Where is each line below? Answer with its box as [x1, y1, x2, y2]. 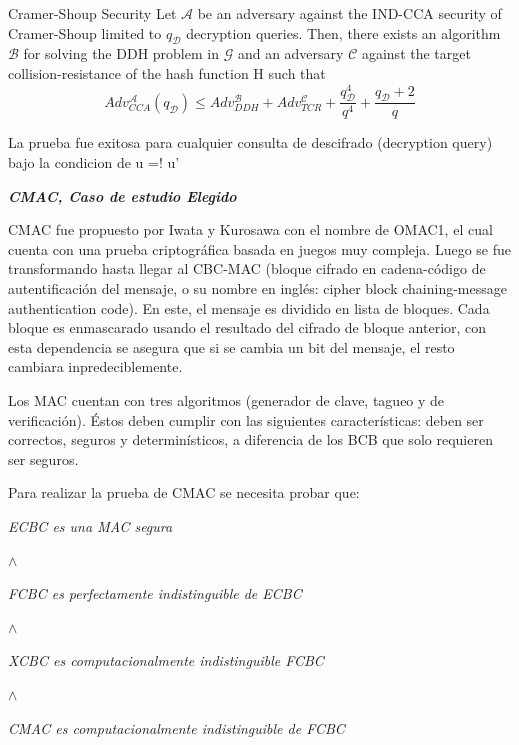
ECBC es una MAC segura [8, 515, 173, 536]
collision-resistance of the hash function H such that [8, 62, 326, 83]
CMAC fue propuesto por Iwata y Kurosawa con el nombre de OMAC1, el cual [8, 219, 493, 240]
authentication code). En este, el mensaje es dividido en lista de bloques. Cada [8, 297, 490, 318]
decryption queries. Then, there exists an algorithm [186, 22, 501, 43]
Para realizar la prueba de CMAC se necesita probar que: [8, 482, 360, 503]
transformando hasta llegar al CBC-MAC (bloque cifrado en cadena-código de [8, 258, 486, 279]
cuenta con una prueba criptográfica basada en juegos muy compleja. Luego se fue [8, 238, 511, 259]
